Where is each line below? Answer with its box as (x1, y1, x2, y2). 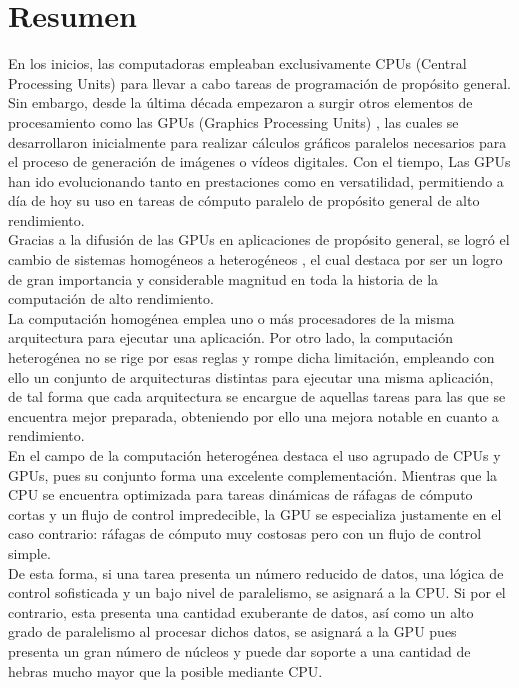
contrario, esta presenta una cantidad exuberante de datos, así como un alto (8, 601, 474, 622)
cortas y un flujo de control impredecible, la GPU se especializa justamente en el (8, 503, 502, 524)
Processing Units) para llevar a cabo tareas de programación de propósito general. (8, 72, 511, 93)
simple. (8, 542, 51, 563)
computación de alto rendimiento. (8, 288, 214, 309)
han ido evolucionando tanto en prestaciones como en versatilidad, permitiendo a (8, 170, 504, 191)
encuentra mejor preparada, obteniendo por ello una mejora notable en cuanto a (8, 405, 499, 426)
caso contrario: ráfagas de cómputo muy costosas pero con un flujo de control (8, 523, 482, 544)
